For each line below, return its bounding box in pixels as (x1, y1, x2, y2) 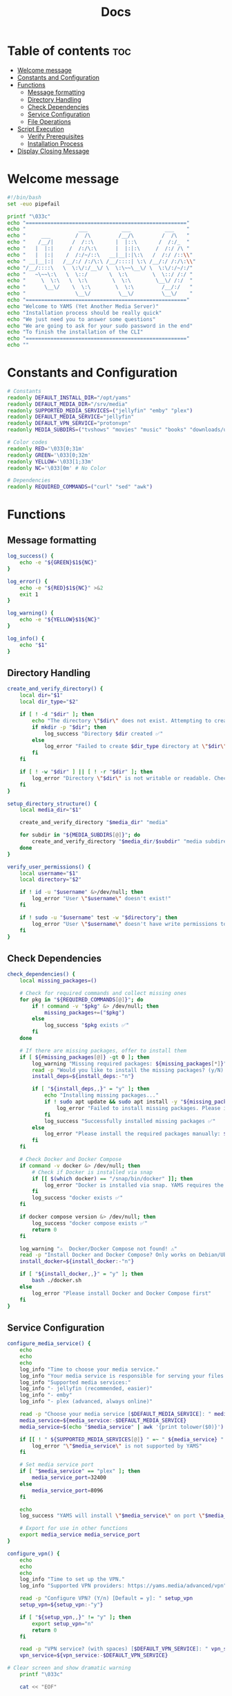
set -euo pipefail (7, 200, 60, 208)
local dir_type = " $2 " (19, 698, 79, 706)
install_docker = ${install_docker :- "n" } (19, 1258, 135, 1265)
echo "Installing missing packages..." (43, 1092, 159, 1099)
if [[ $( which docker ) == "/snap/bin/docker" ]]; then (32, 1175, 193, 1182)
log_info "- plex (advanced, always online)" (19, 1398, 153, 1405)
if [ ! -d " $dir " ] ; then (19, 711, 95, 718)
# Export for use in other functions (19, 1525, 128, 1532)
